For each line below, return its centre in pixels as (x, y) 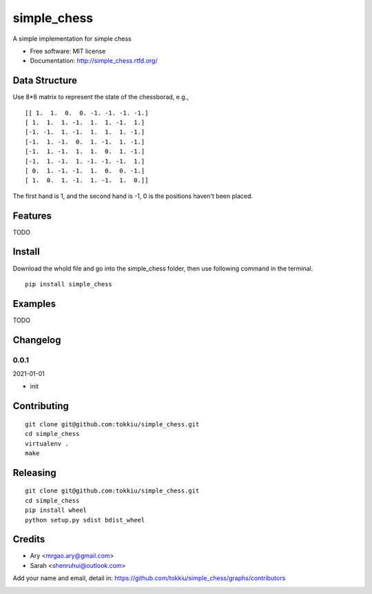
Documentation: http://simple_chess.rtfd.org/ (94, 61)
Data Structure (45, 80)
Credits (29, 539)
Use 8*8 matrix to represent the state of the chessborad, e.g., (101, 97)
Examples (34, 304)
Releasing (34, 473)
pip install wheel (56, 510)
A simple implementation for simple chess (72, 39)
